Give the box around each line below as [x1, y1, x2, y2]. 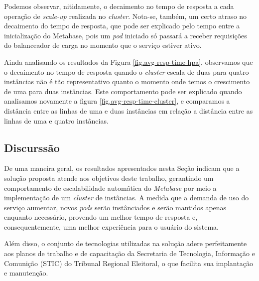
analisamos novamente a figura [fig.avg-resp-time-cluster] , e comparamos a [4, 96, 230, 106]
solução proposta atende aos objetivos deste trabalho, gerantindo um [4, 172, 214, 183]
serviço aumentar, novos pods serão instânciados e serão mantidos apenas [4, 202, 227, 212]
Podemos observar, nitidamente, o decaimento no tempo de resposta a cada [4, 1, 234, 11]
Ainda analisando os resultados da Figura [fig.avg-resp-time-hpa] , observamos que [4, 56, 253, 67]
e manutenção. [4, 268, 48, 278]
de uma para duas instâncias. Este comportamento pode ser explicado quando [4, 86, 242, 96]
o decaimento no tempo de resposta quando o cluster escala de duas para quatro [4, 66, 249, 77]
